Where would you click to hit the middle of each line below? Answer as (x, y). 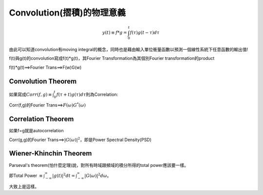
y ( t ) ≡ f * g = (115, 33)
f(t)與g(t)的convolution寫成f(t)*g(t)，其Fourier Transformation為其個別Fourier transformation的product (112, 58)
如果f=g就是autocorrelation (36, 131)
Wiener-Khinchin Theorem (50, 153)
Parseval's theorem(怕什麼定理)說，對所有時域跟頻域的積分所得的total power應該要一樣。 (99, 165)
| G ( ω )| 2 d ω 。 (98, 175)
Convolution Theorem (43, 81)
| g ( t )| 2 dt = (64, 175)
